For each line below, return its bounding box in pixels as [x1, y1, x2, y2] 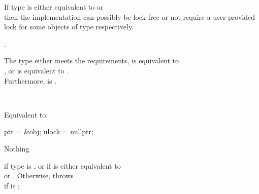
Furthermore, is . [4, 75, 57, 86]
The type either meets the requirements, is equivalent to [4, 55, 179, 66]
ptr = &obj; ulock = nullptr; [4, 126, 93, 137]
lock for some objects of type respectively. [4, 21, 134, 32]
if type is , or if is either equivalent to [4, 160, 121, 171]
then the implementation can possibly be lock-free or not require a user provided [4, 11, 255, 22]
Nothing [4, 143, 29, 153]
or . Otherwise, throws [4, 170, 74, 181]
